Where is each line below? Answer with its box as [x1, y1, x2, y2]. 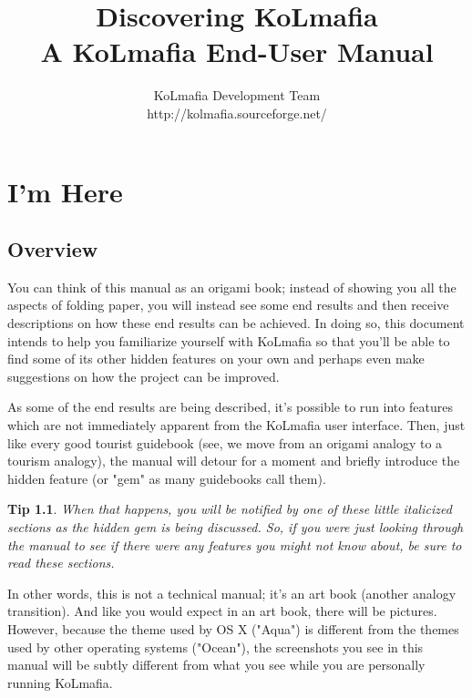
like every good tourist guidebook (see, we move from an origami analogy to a [7, 433, 443, 452]
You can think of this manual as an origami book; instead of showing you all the [7, 277, 457, 296]
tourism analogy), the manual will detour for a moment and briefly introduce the [7, 451, 460, 470]
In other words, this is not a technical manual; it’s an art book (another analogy [7, 583, 457, 602]
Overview [7, 235, 98, 263]
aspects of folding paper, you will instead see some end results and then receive [7, 295, 449, 314]
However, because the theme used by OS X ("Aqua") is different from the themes [7, 619, 459, 638]
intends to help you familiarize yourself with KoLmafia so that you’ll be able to [7, 331, 450, 350]
